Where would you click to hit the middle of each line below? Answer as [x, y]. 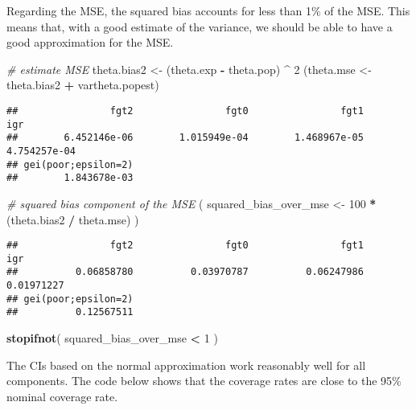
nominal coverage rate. [62, 396]
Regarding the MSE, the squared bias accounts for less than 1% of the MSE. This [208, 10]
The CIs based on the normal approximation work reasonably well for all [186, 365]
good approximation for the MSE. [90, 42]
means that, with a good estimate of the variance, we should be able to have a [200, 26]
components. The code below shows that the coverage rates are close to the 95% [204, 381]
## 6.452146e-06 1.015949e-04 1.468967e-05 [185, 138]
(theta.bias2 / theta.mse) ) [73, 219]
